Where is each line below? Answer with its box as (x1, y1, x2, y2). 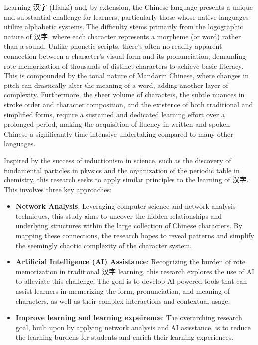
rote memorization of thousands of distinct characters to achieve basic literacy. (4, 60, 244, 71)
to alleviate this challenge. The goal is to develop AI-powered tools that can (15, 276, 247, 286)
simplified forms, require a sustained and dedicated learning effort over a (4, 109, 225, 119)
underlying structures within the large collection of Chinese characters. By (15, 220, 243, 231)
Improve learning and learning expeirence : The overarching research (15, 312, 242, 323)
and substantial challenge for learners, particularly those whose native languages (4, 11, 249, 22)
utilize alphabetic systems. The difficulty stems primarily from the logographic (4, 21, 243, 32)
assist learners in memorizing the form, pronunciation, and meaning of (15, 286, 230, 296)
